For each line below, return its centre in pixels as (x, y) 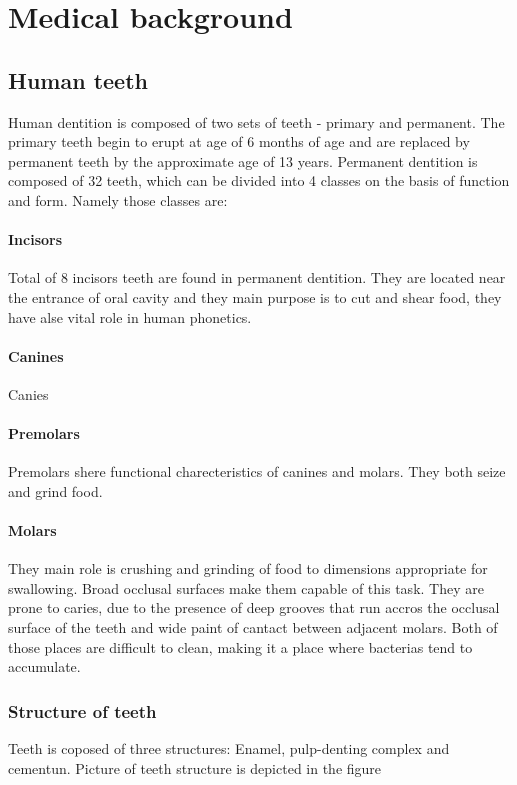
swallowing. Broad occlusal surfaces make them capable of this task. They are (246, 587)
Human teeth (78, 79)
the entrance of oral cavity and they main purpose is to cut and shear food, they (255, 296)
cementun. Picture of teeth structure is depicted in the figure (195, 767)
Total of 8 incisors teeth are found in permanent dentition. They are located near (257, 277)
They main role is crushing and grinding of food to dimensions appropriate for (248, 568)
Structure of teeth (82, 710)
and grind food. (55, 490)
